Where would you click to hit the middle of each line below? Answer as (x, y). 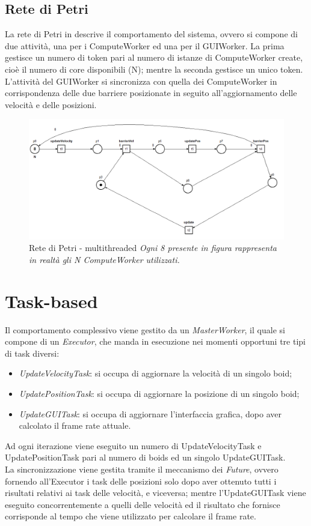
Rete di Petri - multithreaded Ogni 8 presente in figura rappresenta (153, 248)
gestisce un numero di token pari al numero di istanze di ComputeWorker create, (154, 57)
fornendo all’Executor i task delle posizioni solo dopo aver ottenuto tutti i (141, 481)
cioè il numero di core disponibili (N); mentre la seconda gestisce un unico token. (154, 69)
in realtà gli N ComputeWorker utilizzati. (104, 259)
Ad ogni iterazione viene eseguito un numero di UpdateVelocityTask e (133, 445)
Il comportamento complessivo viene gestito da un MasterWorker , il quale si (145, 329)
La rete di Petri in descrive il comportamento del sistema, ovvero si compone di (151, 34)
